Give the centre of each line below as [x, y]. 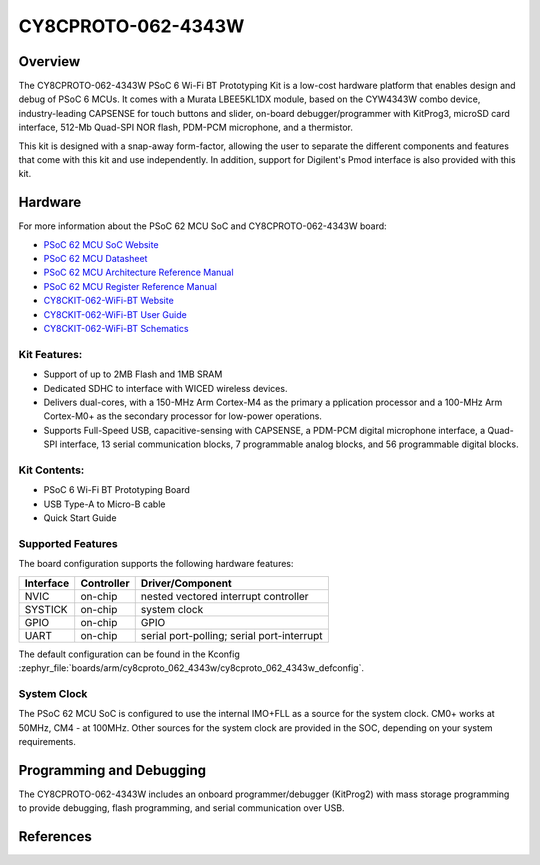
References [55, 836]
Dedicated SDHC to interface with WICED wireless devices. [165, 388]
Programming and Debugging [112, 770]
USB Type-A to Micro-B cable [104, 504]
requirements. [47, 741]
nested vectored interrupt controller [224, 596]
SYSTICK [46, 609]
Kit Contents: [51, 470]
